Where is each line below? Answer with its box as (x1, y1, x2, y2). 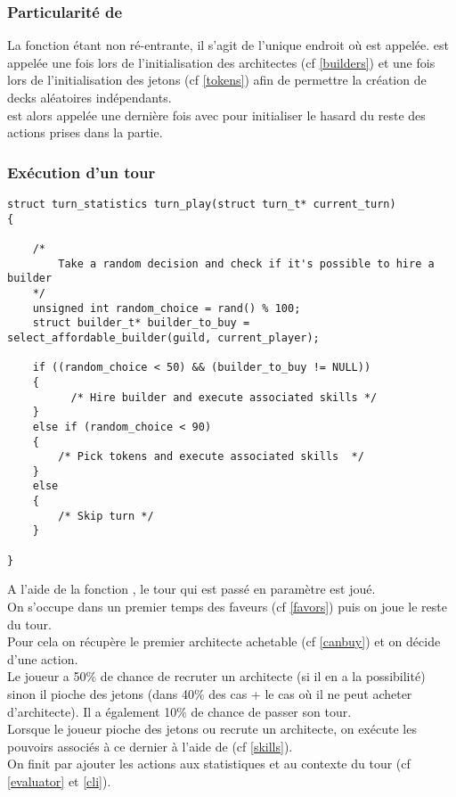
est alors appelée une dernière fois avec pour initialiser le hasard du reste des (7, 105, 426, 124)
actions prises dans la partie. (7, 123, 163, 142)
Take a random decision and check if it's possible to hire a (58, 257, 435, 270)
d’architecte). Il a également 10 (7, 702, 177, 720)
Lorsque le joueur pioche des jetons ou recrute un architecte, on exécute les (7, 719, 417, 738)
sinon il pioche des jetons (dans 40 (7, 684, 194, 703)
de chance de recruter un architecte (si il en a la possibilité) (100, 667, 426, 686)
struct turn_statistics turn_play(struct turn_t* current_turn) (7, 198, 396, 210)
